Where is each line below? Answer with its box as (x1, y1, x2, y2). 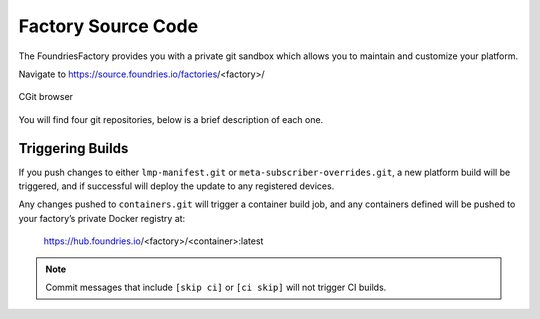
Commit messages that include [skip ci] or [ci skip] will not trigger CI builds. (45, 281, 387, 293)
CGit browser (18, 91, 74, 103)
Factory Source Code (18, 15, 199, 37)
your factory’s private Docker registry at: (18, 212, 186, 224)
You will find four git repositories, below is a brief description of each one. (18, 113, 324, 125)
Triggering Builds (18, 140, 129, 157)
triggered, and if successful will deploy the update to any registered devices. (18, 180, 335, 192)
